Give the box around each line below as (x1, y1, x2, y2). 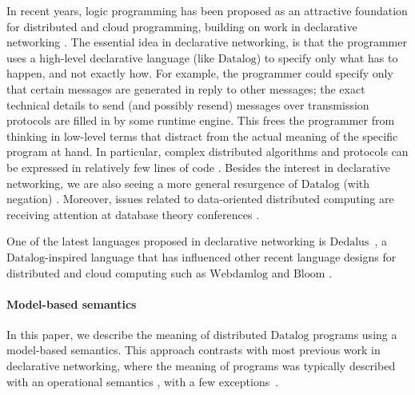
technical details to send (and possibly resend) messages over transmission (6, 96, 369, 113)
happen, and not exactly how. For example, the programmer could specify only (6, 65, 393, 82)
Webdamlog (209, 268, 268, 280)
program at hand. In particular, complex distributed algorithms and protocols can (6, 143, 409, 160)
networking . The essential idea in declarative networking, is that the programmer (6, 34, 407, 50)
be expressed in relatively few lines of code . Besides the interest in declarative (6, 158, 390, 175)
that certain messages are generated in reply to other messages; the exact (6, 80, 365, 97)
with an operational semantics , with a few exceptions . (6, 373, 279, 389)
